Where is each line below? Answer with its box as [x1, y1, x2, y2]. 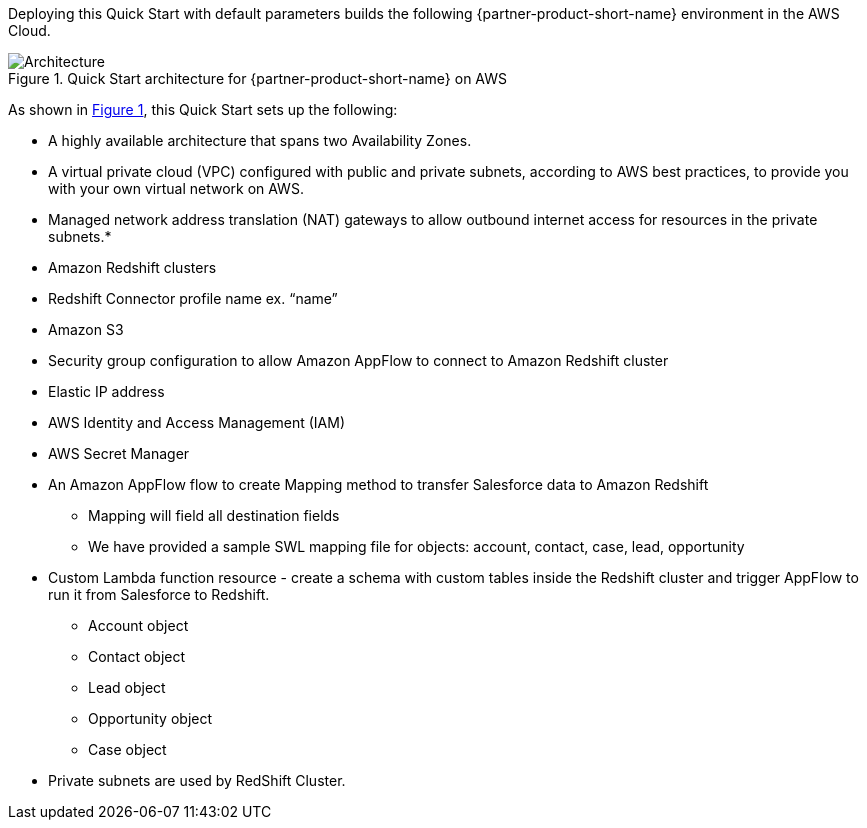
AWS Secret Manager [48, 445, 190, 462]
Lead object [88, 679, 166, 696]
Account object [88, 617, 189, 634]
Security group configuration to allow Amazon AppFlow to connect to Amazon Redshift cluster [48, 352, 669, 369]
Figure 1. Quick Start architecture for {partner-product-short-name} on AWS [8, 70, 508, 87]
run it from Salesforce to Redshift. [48, 586, 270, 603]
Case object [88, 741, 167, 758]
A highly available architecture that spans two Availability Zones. [48, 132, 472, 149]
